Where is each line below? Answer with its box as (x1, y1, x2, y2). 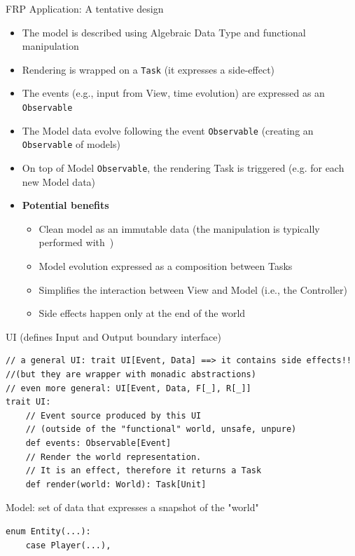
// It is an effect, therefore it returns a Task (25, 466, 262, 476)
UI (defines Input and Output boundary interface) (6, 329, 221, 344)
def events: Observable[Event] (25, 438, 172, 448)
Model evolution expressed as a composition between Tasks (39, 259, 293, 273)
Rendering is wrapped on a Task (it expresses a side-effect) (22, 62, 275, 76)
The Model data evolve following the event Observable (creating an (22, 123, 314, 137)
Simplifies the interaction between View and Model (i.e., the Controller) (39, 282, 348, 297)
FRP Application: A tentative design (6, 1, 164, 15)
